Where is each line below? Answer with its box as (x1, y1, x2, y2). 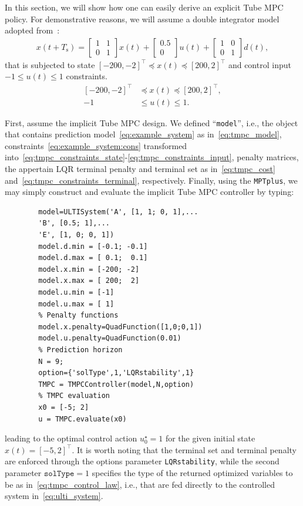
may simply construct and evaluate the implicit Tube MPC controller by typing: (5, 185, 294, 198)
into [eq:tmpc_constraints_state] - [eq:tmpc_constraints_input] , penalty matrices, (5, 151, 299, 163)
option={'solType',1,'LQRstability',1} (38, 369, 194, 377)
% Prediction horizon (38, 345, 123, 354)
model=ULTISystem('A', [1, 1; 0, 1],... (38, 207, 198, 216)
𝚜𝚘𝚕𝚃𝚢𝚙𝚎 (43, 469, 75, 478)
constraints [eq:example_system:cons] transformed (5, 139, 187, 151)
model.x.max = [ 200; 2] (38, 276, 140, 285)
